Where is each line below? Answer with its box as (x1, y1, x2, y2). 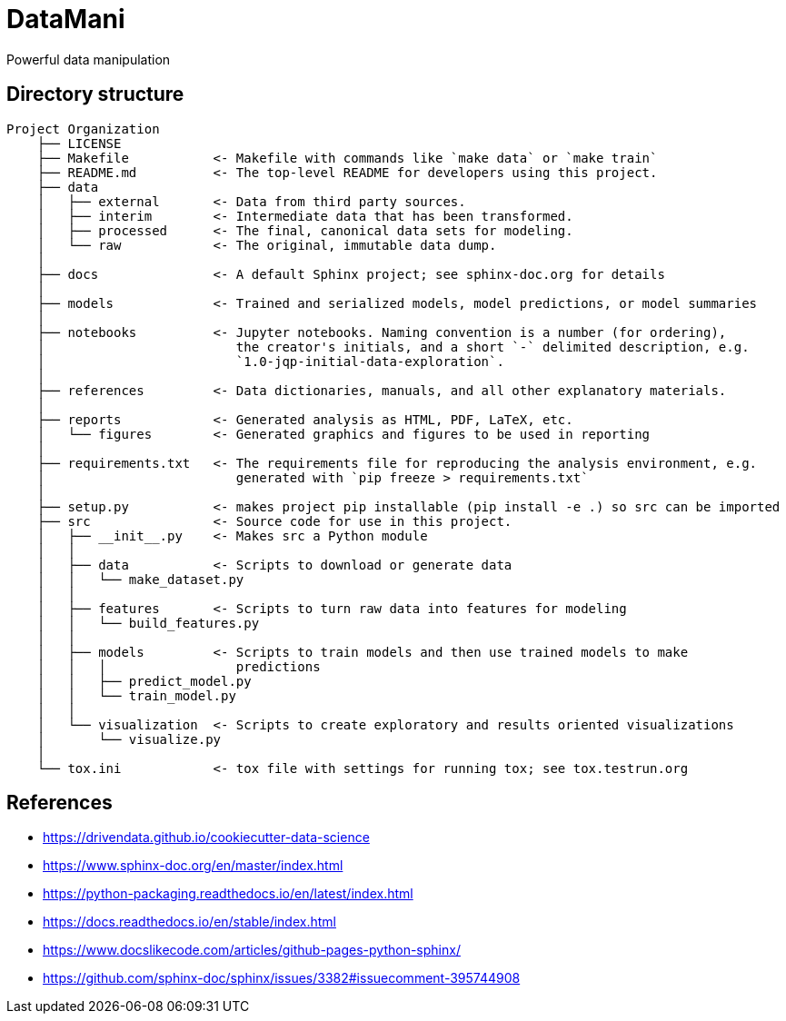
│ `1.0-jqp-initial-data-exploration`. (36, 353, 504, 369)
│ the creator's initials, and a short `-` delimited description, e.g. (36, 339, 750, 354)
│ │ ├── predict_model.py (36, 673, 252, 689)
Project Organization (6, 121, 160, 136)
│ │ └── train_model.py (36, 688, 236, 703)
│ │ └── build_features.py (36, 615, 260, 630)
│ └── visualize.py (36, 731, 222, 747)
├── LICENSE (36, 135, 122, 151)
